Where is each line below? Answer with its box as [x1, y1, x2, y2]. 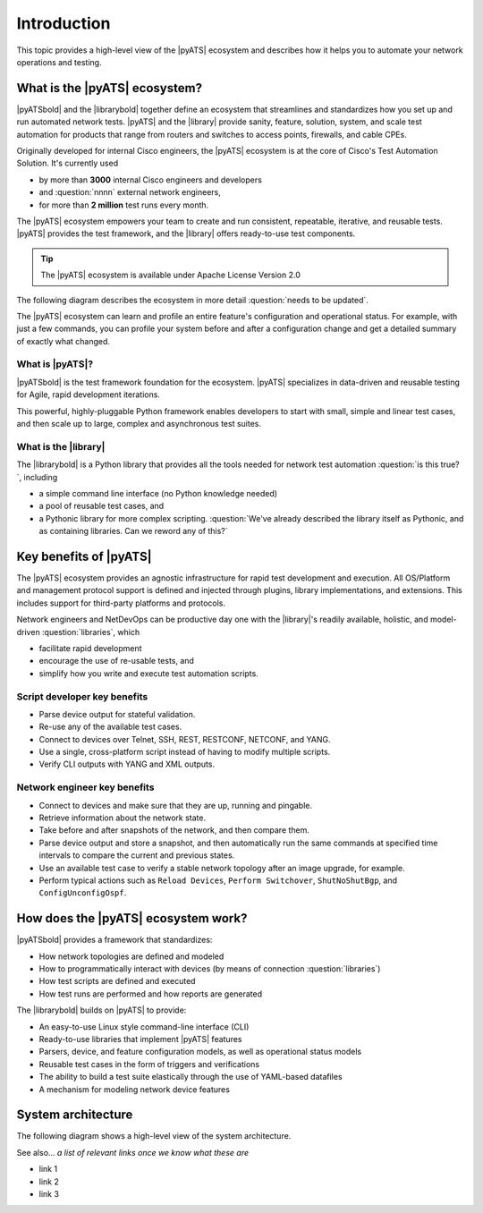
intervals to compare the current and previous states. [38, 850, 235, 861]
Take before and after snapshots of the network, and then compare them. [38, 825, 310, 836]
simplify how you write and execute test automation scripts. [38, 667, 258, 679]
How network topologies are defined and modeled [38, 951, 225, 962]
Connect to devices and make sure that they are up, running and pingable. [38, 800, 313, 810]
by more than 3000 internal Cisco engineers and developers [38, 174, 263, 185]
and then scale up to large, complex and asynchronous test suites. [16, 419, 261, 429]
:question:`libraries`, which [41, 626, 140, 637]
